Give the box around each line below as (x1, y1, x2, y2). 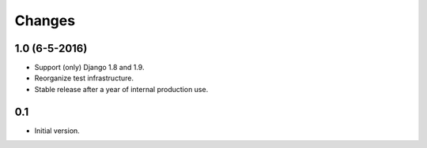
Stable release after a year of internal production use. (34, 84, 209, 94)
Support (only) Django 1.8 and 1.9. (34, 63, 145, 72)
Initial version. (34, 126, 81, 135)
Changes (14, 12, 75, 29)
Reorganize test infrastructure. (34, 73, 134, 83)
